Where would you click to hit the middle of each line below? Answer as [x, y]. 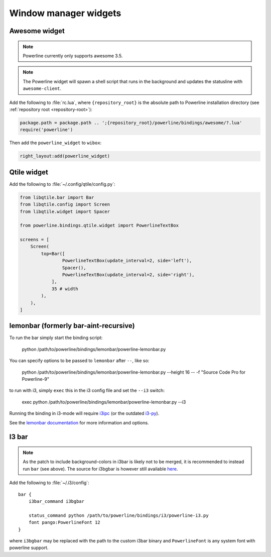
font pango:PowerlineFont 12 [64, 523]
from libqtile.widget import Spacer [65, 211]
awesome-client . [42, 88]
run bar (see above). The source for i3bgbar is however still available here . [100, 469]
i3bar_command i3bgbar [56, 501]
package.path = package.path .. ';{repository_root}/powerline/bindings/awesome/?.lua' [131, 123]
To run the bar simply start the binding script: [56, 338]
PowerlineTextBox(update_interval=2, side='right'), [128, 275]
